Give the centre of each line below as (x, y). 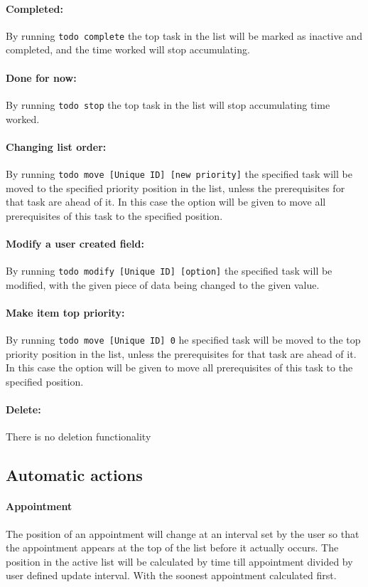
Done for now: (41, 77)
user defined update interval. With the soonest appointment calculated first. (171, 575)
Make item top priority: (65, 312)
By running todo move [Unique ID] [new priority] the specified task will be (179, 173)
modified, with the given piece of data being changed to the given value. (163, 284)
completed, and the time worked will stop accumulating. (128, 49)
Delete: (23, 409)
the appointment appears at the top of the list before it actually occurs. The (172, 548)
